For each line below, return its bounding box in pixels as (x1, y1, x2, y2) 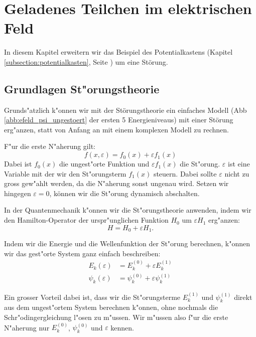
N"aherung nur (4, 322, 50, 332)
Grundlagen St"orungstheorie (4, 81, 160, 96)
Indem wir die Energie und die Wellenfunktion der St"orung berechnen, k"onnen (4, 238, 250, 249)
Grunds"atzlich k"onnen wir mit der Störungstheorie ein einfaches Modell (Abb (4, 104, 247, 115)
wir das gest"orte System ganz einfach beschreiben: (4, 248, 161, 258)
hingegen (4, 188, 31, 198)
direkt (234, 291, 252, 302)
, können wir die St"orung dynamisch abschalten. (49, 188, 200, 198)
